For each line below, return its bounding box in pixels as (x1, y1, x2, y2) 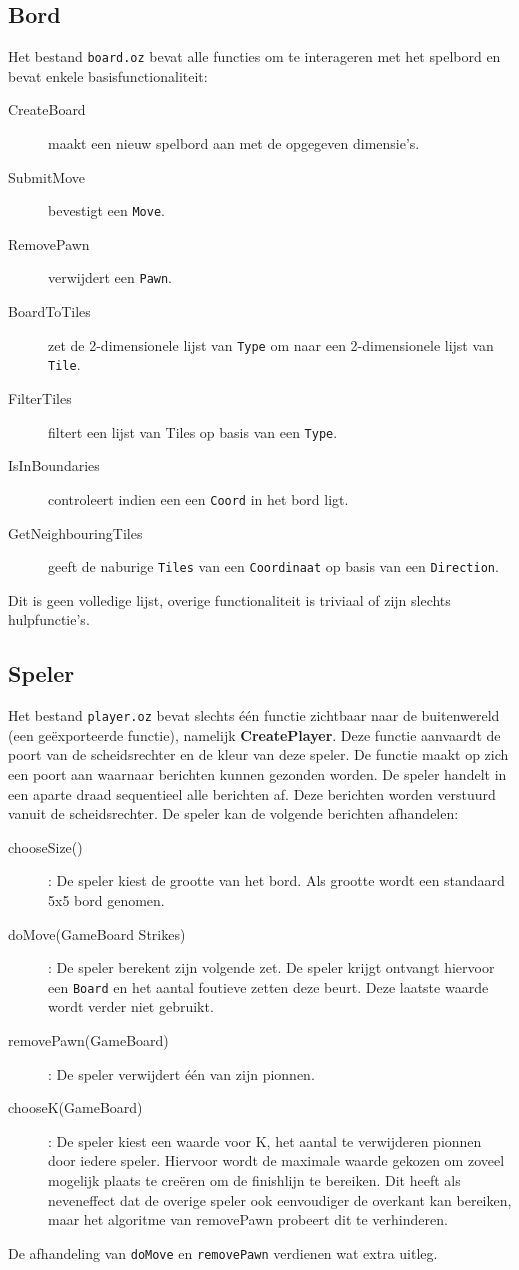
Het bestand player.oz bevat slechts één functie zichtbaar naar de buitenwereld (8, 705, 500, 726)
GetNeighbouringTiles (8, 522, 143, 543)
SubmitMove (8, 166, 86, 187)
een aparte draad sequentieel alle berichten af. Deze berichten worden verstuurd (8, 783, 496, 804)
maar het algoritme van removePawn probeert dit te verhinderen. (48, 1209, 448, 1230)
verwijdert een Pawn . (48, 267, 173, 288)
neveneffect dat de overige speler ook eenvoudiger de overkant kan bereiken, (48, 1189, 512, 1210)
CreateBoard (8, 99, 86, 120)
